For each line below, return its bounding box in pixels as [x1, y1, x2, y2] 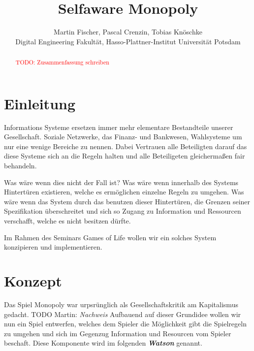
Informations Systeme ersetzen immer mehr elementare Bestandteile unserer [4, 122, 233, 132]
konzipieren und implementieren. [4, 242, 102, 252]
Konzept [4, 271, 62, 291]
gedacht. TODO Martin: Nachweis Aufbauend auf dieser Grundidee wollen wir [4, 309, 241, 319]
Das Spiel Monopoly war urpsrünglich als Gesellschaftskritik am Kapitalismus [4, 299, 238, 309]
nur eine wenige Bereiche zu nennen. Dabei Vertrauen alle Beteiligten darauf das [4, 141, 247, 151]
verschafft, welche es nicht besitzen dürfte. [4, 216, 131, 226]
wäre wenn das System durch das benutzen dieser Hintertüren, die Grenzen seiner [4, 196, 251, 206]
